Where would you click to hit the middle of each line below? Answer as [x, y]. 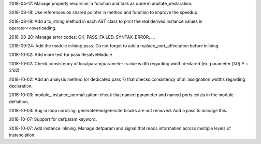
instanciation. [22, 135]
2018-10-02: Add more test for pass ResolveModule [60, 55]
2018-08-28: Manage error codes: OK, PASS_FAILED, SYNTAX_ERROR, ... [82, 37]
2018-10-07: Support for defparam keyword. [53, 119]
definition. [19, 101]
